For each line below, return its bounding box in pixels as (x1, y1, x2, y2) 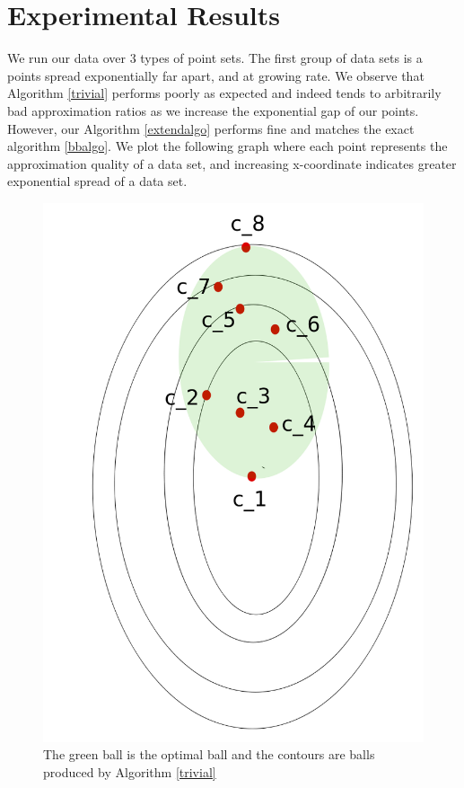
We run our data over (7, 49, 126, 67)
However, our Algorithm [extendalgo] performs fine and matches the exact (7, 119, 415, 137)
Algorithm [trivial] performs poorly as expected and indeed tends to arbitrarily (7, 84, 442, 102)
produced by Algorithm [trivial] (43, 762, 216, 781)
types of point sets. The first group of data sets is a (140, 49, 423, 67)
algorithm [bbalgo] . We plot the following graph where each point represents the (7, 137, 448, 155)
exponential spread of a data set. (7, 172, 188, 190)
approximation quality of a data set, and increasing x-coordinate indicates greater (7, 154, 457, 173)
